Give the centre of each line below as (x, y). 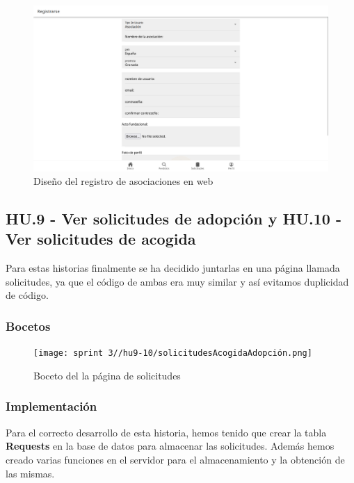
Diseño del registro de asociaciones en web (123, 181)
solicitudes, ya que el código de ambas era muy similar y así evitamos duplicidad (177, 281)
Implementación (51, 406)
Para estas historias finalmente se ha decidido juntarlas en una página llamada (173, 268)
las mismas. (30, 473)
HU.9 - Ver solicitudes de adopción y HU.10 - (174, 219)
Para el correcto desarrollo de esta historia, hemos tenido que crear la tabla (166, 432)
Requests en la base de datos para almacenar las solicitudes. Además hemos (170, 446)
